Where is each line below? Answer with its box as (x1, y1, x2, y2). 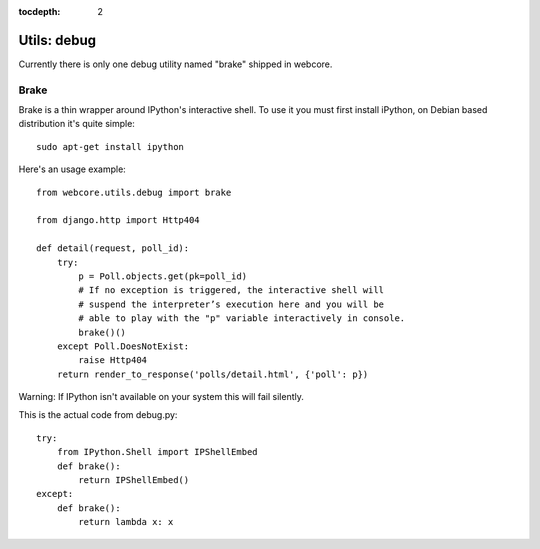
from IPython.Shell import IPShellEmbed (56, 446, 259, 458)
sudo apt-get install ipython (36, 141, 185, 152)
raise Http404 (78, 355, 148, 366)
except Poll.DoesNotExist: (56, 340, 190, 352)
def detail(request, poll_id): (36, 243, 190, 254)
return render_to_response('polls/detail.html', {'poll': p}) (56, 368, 369, 380)
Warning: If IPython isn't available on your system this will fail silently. (18, 391, 304, 403)
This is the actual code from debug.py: (18, 409, 178, 421)
